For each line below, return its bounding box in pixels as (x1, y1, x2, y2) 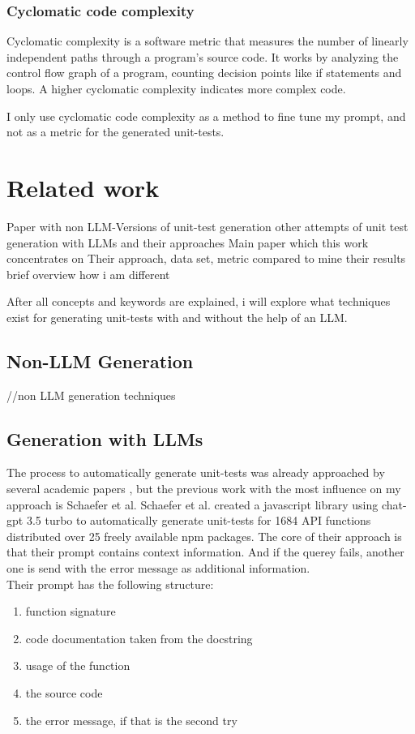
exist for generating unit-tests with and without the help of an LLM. (6, 308, 348, 325)
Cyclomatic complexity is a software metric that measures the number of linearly (6, 32, 409, 49)
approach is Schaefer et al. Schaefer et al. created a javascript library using (6, 496, 379, 513)
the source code (25, 685, 103, 701)
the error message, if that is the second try (25, 711, 237, 728)
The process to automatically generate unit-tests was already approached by (6, 464, 385, 481)
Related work (6, 170, 160, 204)
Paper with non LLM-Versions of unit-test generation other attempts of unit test (6, 217, 409, 234)
